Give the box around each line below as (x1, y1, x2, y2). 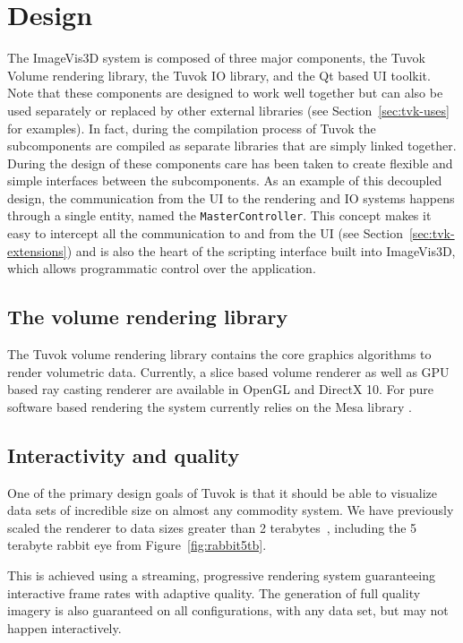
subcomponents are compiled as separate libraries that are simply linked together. (7, 136, 457, 155)
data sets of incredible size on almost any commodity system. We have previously (7, 501, 454, 519)
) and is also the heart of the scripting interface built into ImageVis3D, (66, 241, 456, 260)
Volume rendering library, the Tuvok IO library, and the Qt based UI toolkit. (7, 65, 431, 84)
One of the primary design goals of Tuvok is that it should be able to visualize (7, 483, 437, 502)
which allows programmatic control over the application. (7, 259, 316, 278)
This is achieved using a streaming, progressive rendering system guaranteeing (7, 566, 435, 585)
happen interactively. (7, 618, 122, 637)
